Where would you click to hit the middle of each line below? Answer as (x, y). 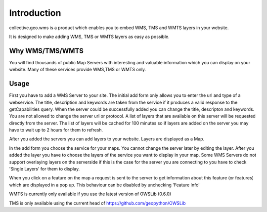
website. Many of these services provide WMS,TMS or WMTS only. (78, 70)
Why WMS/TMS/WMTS (46, 51)
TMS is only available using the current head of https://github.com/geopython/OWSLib (97, 203)
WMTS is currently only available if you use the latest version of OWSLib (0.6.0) (90, 194)
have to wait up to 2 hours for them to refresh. (56, 130)
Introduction (35, 13)
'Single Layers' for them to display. (44, 169)
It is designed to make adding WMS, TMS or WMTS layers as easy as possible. (89, 37)
